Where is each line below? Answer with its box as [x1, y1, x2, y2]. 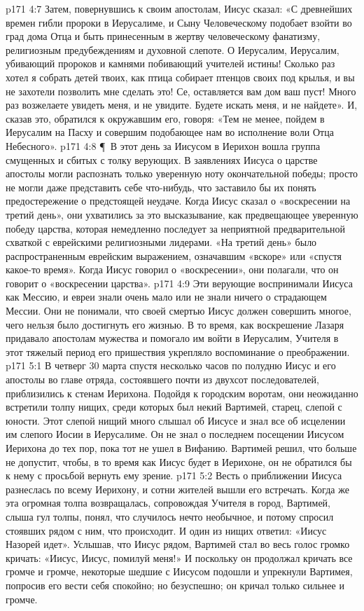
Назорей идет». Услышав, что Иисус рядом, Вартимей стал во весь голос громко [6, 537, 350, 551]
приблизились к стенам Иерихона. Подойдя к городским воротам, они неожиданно [6, 385, 358, 400]
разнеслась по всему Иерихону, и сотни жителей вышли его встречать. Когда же [6, 481, 349, 496]
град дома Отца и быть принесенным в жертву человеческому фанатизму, [6, 29, 321, 43]
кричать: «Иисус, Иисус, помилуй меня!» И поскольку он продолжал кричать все [6, 550, 353, 565]
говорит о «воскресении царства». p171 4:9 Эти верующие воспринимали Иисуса [6, 275, 353, 290]
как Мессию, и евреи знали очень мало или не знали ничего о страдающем [6, 289, 327, 304]
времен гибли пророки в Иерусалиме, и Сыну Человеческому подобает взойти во [6, 15, 352, 29]
